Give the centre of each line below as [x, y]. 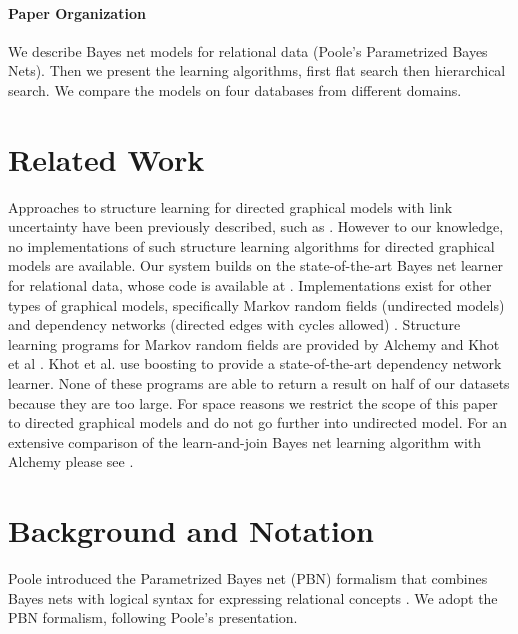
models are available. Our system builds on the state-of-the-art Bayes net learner [256, 265]
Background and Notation [191, 530]
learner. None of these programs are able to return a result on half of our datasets [259, 383]
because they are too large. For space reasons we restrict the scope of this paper [253, 402]
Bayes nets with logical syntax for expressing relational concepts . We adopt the [253, 597]
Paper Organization [77, 12]
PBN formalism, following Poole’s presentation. [153, 617]
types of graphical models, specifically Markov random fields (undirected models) [256, 304]
